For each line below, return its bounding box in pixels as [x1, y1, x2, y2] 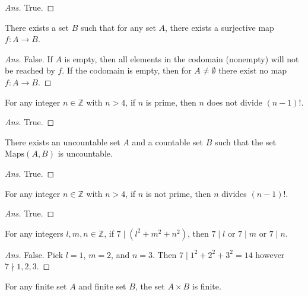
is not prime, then [145, 187, 211, 199]
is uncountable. [58, 147, 113, 160]
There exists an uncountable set [5, 135, 120, 148]
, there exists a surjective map [165, 21, 274, 33]
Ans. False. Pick [5, 248, 63, 260]
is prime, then [145, 96, 196, 108]
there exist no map [218, 64, 287, 77]
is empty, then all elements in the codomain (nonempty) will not [64, 52, 299, 65]
